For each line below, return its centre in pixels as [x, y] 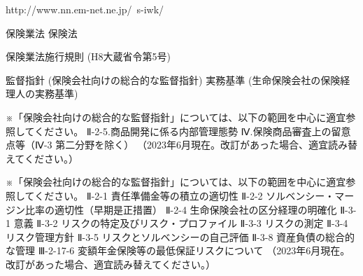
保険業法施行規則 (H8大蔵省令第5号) [88, 56]
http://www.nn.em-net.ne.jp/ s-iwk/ [85, 9]
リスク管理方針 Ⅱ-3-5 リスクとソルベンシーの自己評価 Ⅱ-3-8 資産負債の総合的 [180, 236]
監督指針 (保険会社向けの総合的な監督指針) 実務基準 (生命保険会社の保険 [173, 80]
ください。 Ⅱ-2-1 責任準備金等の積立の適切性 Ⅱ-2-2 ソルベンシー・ [185, 195]
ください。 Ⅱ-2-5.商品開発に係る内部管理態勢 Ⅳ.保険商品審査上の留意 [193, 131]
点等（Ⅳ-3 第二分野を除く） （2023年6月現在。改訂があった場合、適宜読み [177, 145]
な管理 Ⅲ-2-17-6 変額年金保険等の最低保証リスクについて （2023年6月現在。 [178, 250]
